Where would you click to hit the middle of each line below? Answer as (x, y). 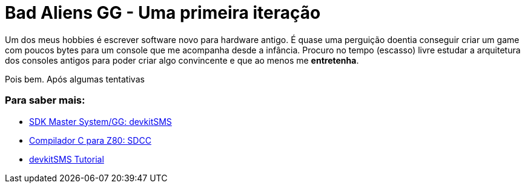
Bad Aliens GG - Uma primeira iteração (163, 13)
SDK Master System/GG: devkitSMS (101, 121)
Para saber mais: (45, 100)
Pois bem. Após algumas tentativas (75, 79)
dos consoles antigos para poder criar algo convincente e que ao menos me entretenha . (182, 60)
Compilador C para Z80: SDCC (90, 140)
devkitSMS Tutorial (67, 159)
